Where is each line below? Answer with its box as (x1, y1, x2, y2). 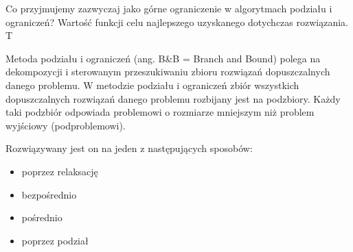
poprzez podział (21, 233, 89, 247)
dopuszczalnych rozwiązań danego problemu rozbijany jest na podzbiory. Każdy (5, 91, 341, 105)
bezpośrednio (21, 187, 77, 201)
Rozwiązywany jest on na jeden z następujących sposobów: (5, 141, 253, 155)
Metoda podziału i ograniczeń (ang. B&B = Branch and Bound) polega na (5, 51, 321, 65)
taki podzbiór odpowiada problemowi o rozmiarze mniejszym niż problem (5, 105, 315, 119)
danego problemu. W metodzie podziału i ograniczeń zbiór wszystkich (5, 77, 299, 92)
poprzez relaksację (21, 164, 98, 178)
